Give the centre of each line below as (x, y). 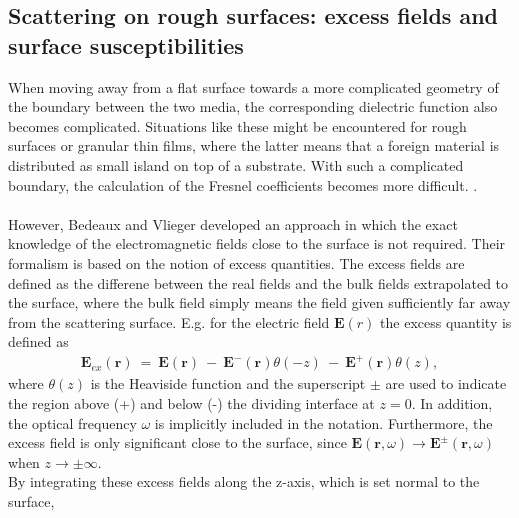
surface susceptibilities (126, 44)
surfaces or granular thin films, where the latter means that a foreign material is (254, 145)
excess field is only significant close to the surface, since (177, 442)
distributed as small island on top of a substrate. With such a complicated (236, 164)
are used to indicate (446, 383)
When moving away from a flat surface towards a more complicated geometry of (253, 86)
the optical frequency (72, 422)
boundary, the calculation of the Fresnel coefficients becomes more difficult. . (243, 184)
